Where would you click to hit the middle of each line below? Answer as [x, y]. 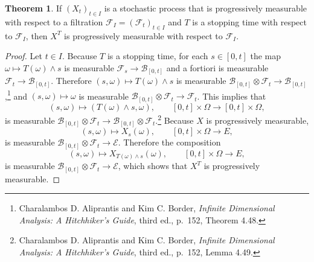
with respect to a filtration [54, 21]
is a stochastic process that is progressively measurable [205, 8]
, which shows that [153, 166]
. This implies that [232, 96]
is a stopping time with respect [249, 21]
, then [37, 35]
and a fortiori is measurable [217, 67]
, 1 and [16, 95]
